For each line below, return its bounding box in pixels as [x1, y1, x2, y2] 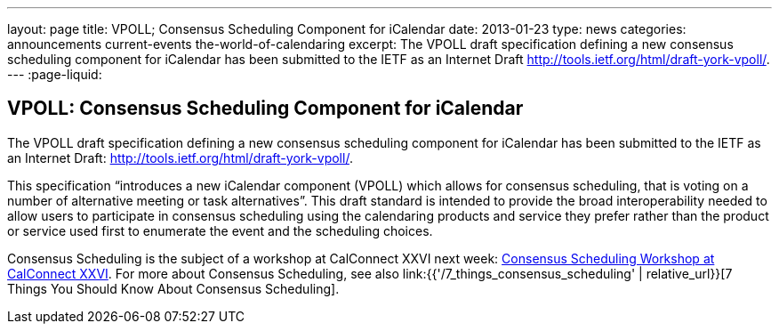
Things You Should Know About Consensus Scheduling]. [7, 280, 340, 296]
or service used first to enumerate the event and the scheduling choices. [7, 222, 433, 238]
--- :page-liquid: [7, 67, 102, 82]
